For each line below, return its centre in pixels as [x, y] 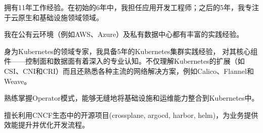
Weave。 [18, 81]
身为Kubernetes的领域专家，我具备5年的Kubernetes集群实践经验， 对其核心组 [131, 51]
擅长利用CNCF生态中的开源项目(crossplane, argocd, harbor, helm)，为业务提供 [131, 115]
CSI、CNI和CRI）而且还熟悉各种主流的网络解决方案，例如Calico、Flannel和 [129, 71]
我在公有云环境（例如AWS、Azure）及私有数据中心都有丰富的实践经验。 [124, 34]
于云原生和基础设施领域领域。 [54, 17]
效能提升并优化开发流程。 [47, 125]
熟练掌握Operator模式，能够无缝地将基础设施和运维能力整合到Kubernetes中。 [131, 98]
